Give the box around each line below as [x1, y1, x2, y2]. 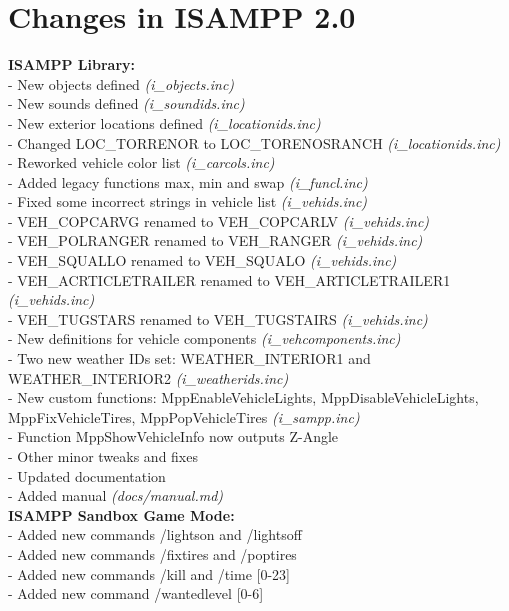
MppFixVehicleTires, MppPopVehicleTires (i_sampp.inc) [8, 406, 360, 427]
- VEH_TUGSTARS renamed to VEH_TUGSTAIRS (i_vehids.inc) [8, 308, 428, 329]
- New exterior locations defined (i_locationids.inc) [8, 112, 321, 133]
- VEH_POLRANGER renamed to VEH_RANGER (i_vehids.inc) [8, 230, 423, 251]
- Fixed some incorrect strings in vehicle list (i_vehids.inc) [8, 191, 368, 212]
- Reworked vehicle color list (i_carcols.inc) [8, 152, 275, 173]
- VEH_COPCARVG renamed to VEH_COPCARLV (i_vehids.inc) [8, 210, 430, 231]
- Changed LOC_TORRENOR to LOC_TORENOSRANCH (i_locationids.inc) [8, 132, 501, 153]
